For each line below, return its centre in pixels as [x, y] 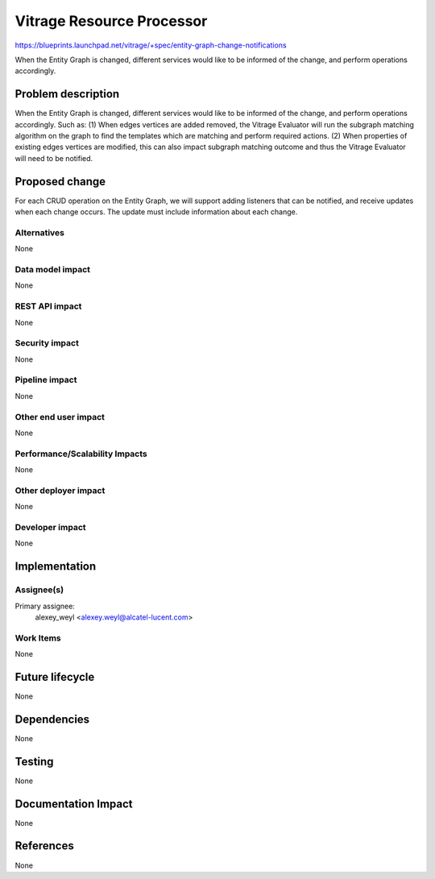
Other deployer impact [60, 490]
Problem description [67, 94]
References [44, 846]
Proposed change [60, 181]
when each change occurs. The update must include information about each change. [156, 212]
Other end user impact [60, 417]
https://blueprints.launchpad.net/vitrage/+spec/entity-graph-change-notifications [151, 45]
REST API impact [48, 306]
